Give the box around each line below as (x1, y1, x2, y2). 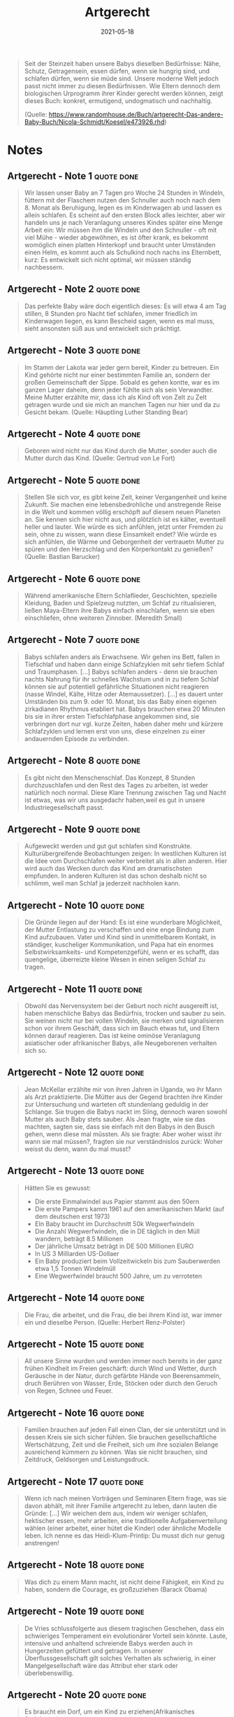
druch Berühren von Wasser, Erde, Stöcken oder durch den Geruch (24, 1379, 218, 1388)
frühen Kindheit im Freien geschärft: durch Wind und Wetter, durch (24, 1364, 217, 1373)
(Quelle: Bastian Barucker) (24, 553, 100, 561)
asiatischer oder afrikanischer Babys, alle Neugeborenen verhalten (24, 1039, 217, 1047)
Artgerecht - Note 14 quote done (7, 1292, 145, 1304)
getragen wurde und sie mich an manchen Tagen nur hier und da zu (24, 400, 220, 408)
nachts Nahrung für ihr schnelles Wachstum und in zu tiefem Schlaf (24, 675, 219, 683)
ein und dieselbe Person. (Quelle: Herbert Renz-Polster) (24, 1318, 186, 1326)
